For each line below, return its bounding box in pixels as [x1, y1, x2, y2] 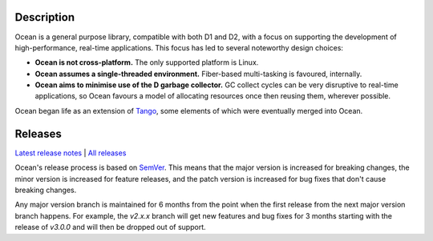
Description [14, 10, 75, 24]
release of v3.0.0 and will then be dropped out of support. [14, 223, 206, 232]
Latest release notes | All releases [14, 148, 127, 158]
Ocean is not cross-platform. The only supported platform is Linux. [34, 58, 259, 67]
